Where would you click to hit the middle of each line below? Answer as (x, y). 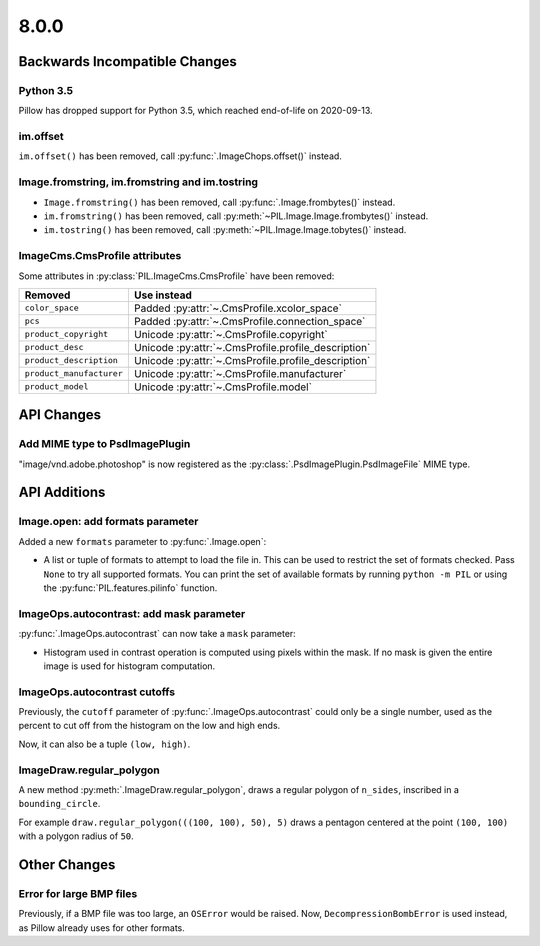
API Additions (62, 492)
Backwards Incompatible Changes (127, 61)
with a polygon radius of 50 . (76, 836)
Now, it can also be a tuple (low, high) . (104, 744)
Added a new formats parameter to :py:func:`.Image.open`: (142, 541)
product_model (56, 386)
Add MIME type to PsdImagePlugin (104, 444)
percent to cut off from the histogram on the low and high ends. (149, 726)
